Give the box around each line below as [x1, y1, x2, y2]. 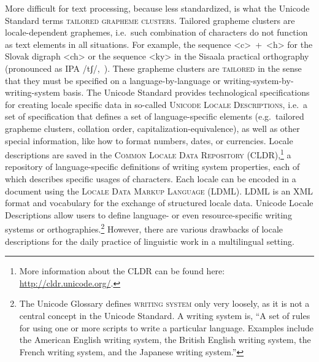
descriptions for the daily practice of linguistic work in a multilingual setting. [5, 234, 294, 247]
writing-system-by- [223, 74, 294, 87]
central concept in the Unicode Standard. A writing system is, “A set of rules [19, 309, 310, 322]
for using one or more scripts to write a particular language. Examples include [19, 321, 313, 334]
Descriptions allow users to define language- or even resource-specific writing [5, 208, 292, 221]
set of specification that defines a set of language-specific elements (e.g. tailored [5, 110, 304, 123]
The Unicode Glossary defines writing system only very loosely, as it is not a [19, 297, 310, 310]
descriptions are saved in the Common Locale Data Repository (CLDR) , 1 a [5, 147, 291, 161]
